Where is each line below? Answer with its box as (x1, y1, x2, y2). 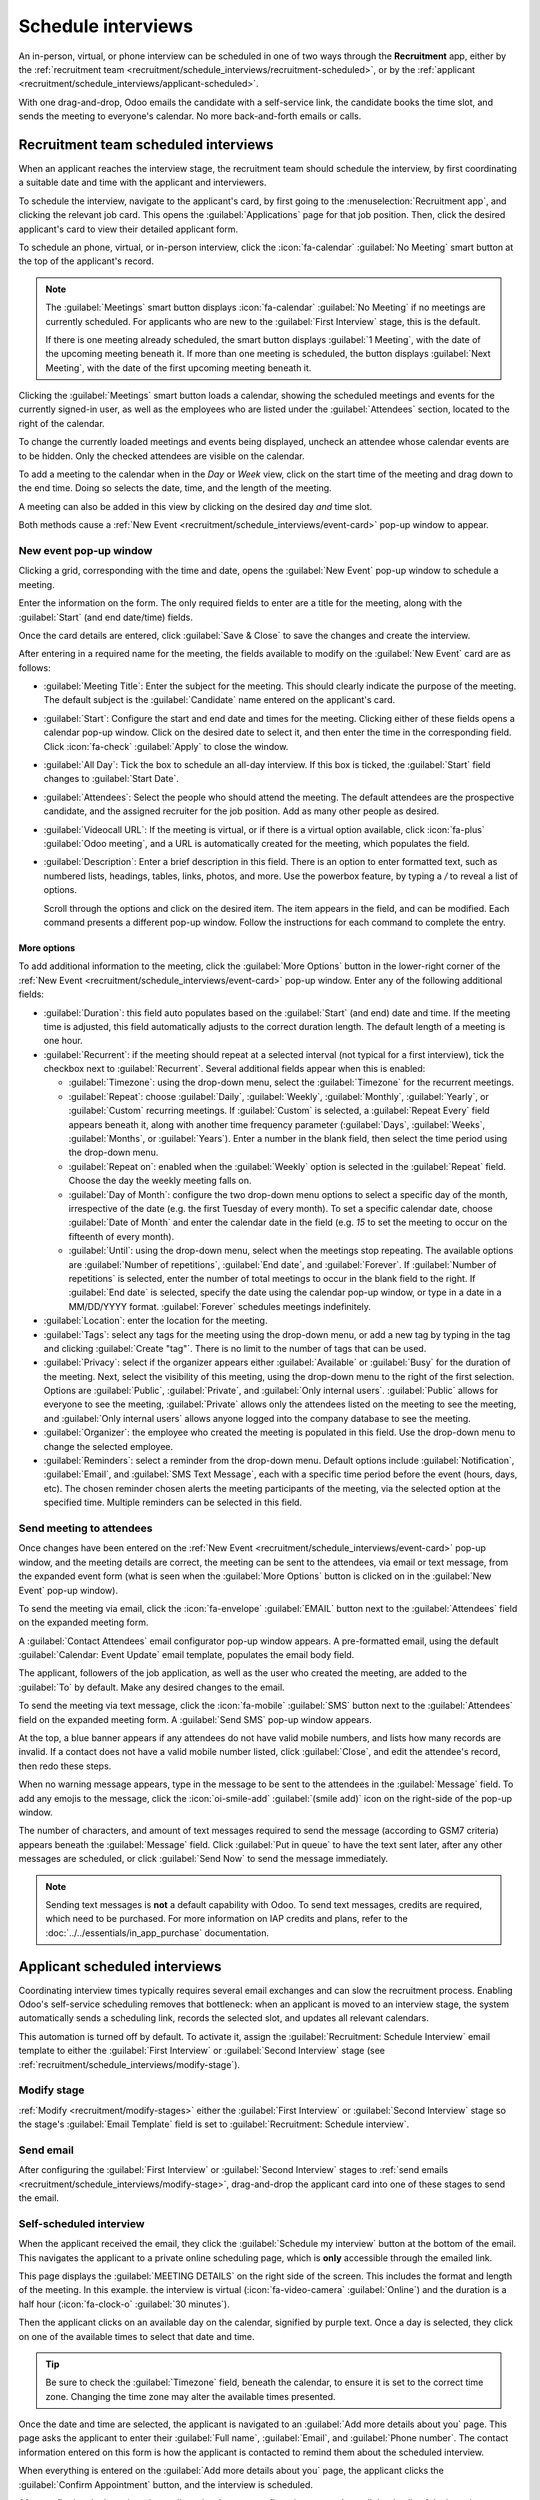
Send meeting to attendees (18, 1521, 153, 1535)
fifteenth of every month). (68, 1230, 175, 1242)
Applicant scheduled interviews (18, 1958, 222, 1975)
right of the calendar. (18, 417, 105, 429)
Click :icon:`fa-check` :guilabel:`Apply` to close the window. (43, 740, 289, 752)
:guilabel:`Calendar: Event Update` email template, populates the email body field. (18, 1649, 355, 1661)
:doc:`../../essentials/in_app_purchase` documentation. (45, 1926, 270, 1939)
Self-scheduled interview (18, 2216, 145, 2230)
